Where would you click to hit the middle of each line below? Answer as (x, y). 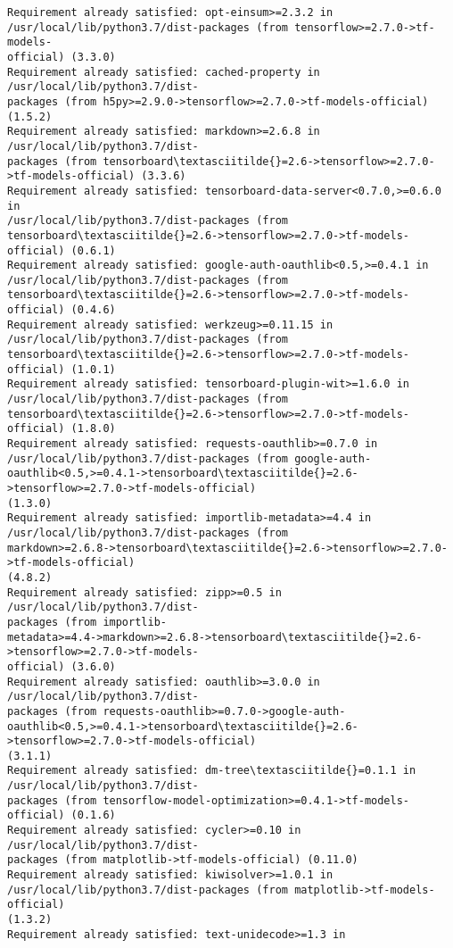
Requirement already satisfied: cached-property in (164, 72)
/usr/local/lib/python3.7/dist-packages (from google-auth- (189, 458)
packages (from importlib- (87, 622)
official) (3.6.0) (62, 666)
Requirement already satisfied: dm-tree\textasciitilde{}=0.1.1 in (212, 771)
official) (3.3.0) (62, 57)
